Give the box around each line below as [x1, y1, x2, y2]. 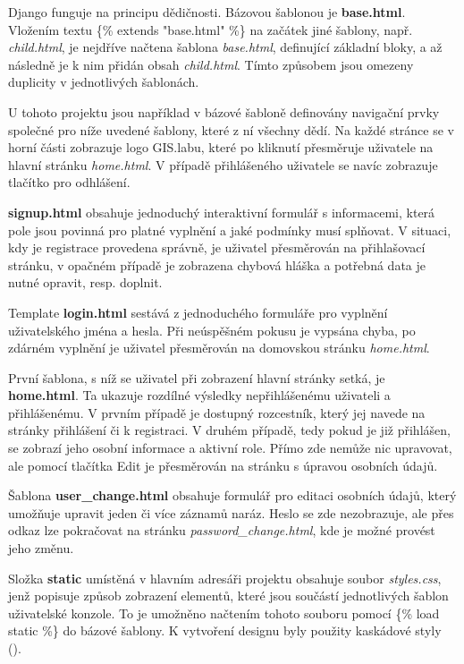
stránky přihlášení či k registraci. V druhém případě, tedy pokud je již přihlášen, [8, 421, 451, 439]
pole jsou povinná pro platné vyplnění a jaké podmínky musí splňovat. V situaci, [8, 220, 451, 239]
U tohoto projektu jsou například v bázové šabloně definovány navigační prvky [8, 102, 440, 121]
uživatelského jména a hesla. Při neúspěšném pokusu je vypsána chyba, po [8, 320, 416, 339]
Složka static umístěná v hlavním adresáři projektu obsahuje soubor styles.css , [8, 568, 442, 587]
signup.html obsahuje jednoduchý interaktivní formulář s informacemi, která [8, 202, 435, 221]
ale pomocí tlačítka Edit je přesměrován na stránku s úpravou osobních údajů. [8, 455, 438, 474]
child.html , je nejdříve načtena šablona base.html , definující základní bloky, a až [8, 38, 443, 56]
